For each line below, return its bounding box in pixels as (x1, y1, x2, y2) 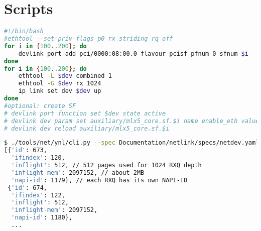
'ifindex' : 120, (11, 154, 65, 162)
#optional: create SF (4, 102, 76, 109)
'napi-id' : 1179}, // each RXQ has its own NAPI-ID (11, 176, 188, 184)
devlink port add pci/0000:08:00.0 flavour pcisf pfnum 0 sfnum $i (18, 50, 248, 57)
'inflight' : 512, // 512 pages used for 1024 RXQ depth (11, 162, 202, 169)
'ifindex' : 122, (11, 191, 65, 199)
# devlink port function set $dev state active (4, 109, 166, 117)
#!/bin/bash (4, 28, 44, 35)
